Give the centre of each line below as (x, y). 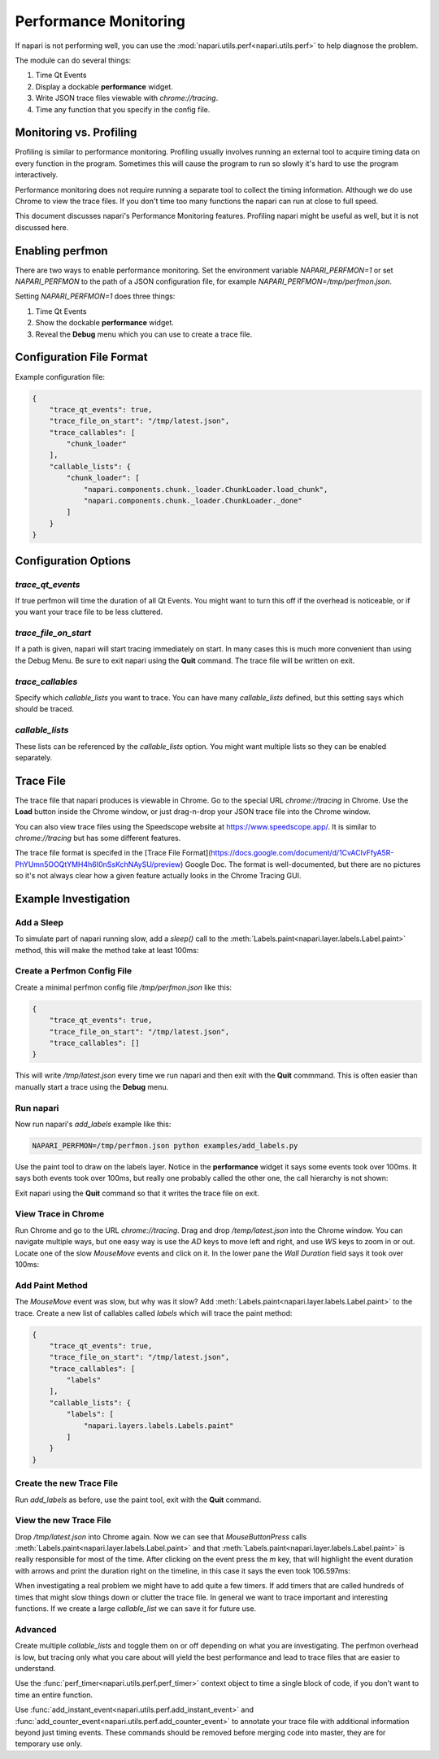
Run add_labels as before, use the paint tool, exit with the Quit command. (138, 1500)
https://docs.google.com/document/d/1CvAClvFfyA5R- (302, 853)
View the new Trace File (63, 1521)
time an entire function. (54, 1695)
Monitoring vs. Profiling (76, 133)
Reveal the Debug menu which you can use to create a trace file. (144, 334)
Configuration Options (73, 561)
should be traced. (45, 709)
